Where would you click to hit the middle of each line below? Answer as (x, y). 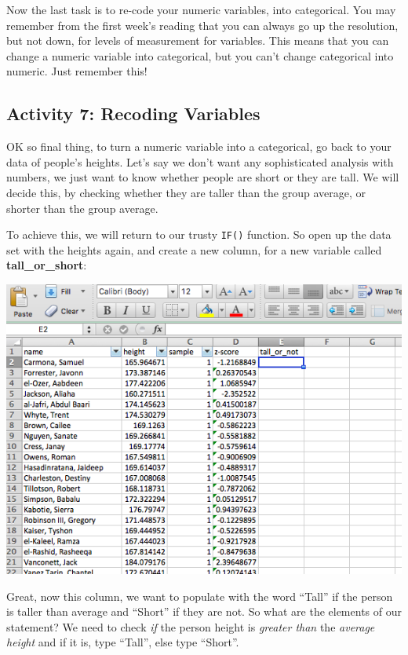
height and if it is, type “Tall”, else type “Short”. (123, 642)
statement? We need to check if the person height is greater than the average (191, 626)
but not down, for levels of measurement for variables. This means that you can (198, 40)
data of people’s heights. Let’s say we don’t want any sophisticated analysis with (200, 161)
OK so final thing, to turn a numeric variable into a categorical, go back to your (199, 146)
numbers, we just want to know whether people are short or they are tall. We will (203, 177)
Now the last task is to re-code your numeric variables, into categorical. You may (201, 9)
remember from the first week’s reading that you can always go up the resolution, (202, 25)
